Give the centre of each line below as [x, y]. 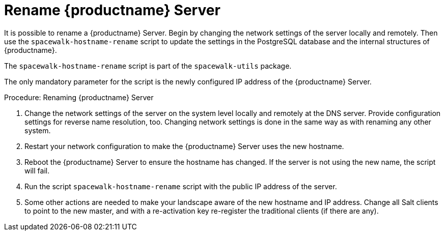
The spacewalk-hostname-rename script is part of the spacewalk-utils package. [148, 66]
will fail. [37, 170]
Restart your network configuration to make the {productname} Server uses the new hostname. [184, 146]
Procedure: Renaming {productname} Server [79, 97]
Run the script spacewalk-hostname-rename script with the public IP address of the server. [181, 186]
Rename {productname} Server [112, 10]
